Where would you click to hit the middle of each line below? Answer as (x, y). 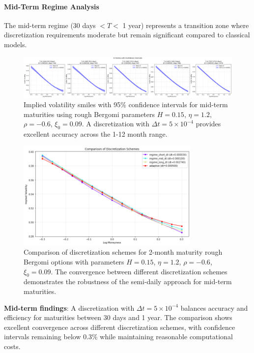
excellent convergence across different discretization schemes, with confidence (120, 327)
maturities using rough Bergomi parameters (89, 114)
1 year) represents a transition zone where (186, 25)
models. (15, 44)
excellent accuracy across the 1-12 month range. (96, 134)
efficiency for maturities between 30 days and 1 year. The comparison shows (118, 317)
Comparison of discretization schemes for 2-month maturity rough (123, 252)
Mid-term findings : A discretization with (69, 308)
